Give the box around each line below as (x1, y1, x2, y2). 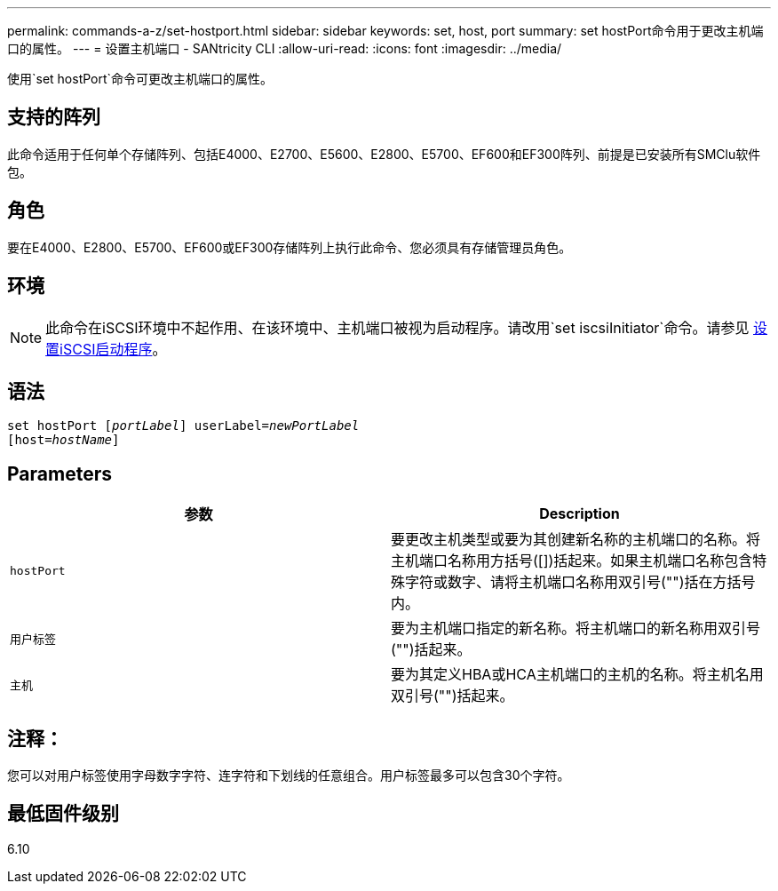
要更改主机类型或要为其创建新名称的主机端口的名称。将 (391, 530, 761, 549)
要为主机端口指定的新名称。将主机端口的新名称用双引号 (391, 619, 761, 638)
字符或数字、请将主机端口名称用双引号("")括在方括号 (405, 573, 756, 592)
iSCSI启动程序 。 (60, 339, 167, 358)
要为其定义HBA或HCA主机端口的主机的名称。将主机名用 (391, 665, 764, 684)
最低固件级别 (7, 802, 119, 825)
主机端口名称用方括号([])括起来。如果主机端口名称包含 (391, 552, 753, 570)
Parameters (7, 462, 112, 485)
